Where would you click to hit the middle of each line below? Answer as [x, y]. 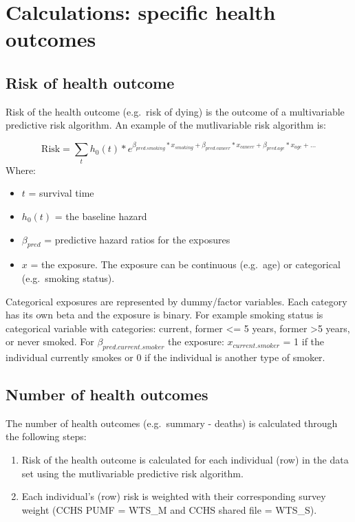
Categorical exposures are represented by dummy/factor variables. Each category [176, 301]
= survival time [61, 193]
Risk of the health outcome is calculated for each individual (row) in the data [185, 460]
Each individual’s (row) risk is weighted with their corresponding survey [174, 496]
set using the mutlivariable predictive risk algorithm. [132, 473]
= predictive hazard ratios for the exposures [137, 239]
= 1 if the [304, 341]
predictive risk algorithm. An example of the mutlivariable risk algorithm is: [166, 125]
